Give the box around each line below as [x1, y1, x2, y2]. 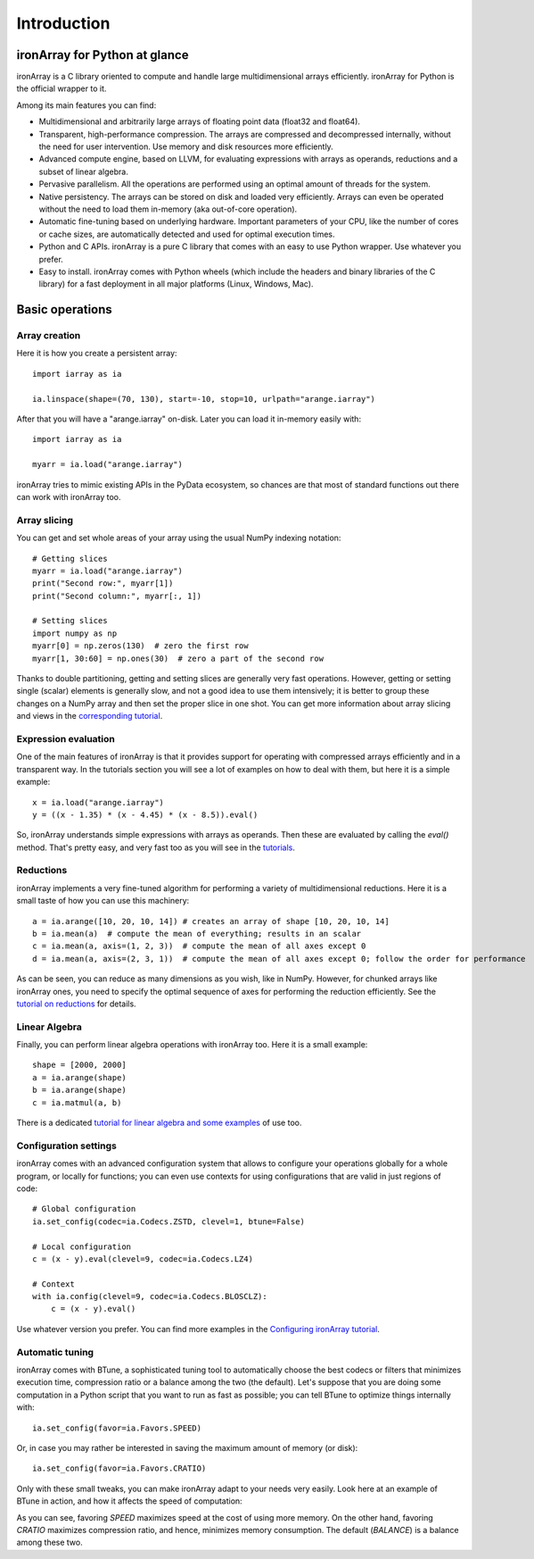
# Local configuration [32, 1241, 132, 1252]
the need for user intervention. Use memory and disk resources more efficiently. [38, 141, 333, 152]
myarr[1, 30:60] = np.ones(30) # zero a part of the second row [32, 653, 325, 663]
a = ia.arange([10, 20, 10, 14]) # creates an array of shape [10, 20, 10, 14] [32, 916, 390, 926]
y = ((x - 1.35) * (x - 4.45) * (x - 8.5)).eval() [32, 809, 259, 820]
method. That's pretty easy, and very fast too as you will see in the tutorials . [16, 842, 296, 853]
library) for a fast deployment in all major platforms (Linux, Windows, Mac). [38, 279, 314, 289]
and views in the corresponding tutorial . [16, 711, 163, 721]
